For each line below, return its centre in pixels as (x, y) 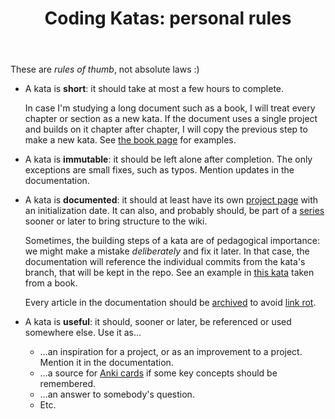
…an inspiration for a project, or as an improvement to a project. (171, 352)
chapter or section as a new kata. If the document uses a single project (171, 119)
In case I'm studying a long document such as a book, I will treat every (170, 108)
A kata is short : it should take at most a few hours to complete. (154, 89)
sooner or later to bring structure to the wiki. (116, 221)
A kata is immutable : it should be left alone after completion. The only (168, 159)
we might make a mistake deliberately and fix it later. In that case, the (167, 251)
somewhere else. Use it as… (83, 333)
